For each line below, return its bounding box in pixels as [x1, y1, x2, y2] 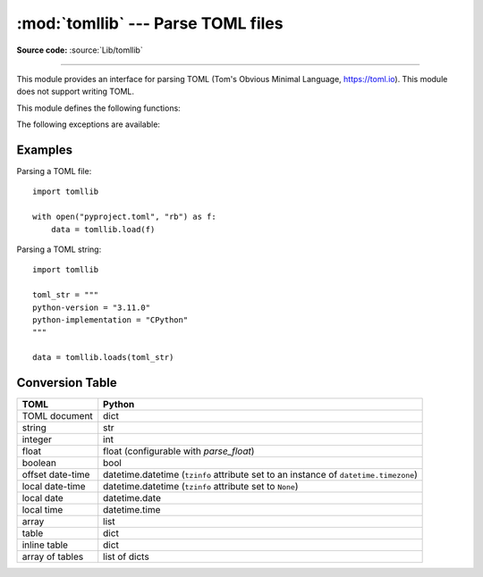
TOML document [21, 410, 93, 422]
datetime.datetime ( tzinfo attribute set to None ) [103, 481, 299, 492]
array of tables [21, 550, 84, 563]
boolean [21, 456, 57, 469]
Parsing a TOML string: [16, 244, 102, 255]
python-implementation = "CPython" [32, 314, 189, 325]
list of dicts [103, 550, 149, 563]
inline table [21, 539, 69, 551]
